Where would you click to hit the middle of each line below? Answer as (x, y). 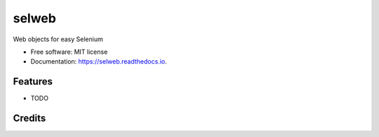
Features (33, 81)
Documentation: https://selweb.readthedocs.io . (99, 62)
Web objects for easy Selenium (58, 39)
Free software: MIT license (69, 52)
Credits (29, 118)
